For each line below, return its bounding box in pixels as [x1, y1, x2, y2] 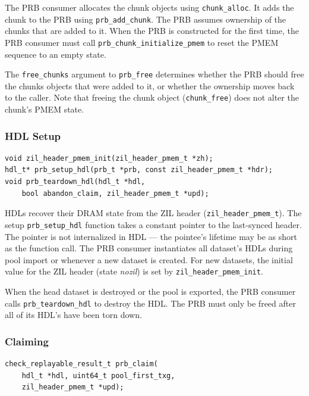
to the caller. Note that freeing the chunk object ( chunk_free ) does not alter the [5, 91, 299, 104]
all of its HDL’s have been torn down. [5, 308, 142, 321]
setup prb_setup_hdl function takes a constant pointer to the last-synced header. [5, 218, 302, 230]
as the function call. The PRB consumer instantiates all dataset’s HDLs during [5, 242, 293, 254]
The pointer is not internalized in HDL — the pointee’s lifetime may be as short [5, 230, 297, 242]
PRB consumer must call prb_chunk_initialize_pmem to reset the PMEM [5, 36, 279, 48]
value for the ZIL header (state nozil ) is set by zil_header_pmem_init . [5, 265, 263, 277]
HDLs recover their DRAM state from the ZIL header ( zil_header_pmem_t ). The [5, 207, 302, 219]
